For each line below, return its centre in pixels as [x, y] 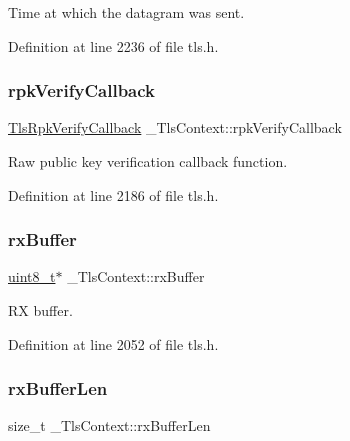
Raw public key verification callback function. [148, 161]
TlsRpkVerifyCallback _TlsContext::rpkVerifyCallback [175, 127]
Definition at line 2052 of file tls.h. [113, 343]
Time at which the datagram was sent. [126, 12]
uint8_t [32, 276]
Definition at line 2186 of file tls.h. [113, 194]
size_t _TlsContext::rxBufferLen [109, 425]
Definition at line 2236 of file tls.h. [113, 45]
